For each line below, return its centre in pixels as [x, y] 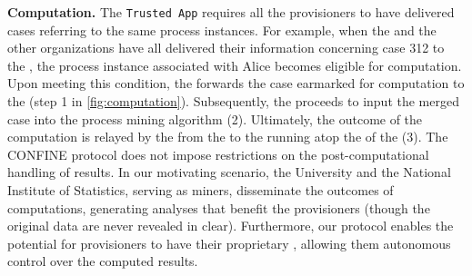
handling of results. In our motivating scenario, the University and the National [229, 172]
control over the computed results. [103, 261]
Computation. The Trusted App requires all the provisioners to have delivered [231, 12]
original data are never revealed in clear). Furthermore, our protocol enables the [231, 226]
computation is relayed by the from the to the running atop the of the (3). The [228, 137]
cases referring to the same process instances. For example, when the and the [222, 30]
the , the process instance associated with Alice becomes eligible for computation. [235, 65]
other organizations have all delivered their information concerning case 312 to [226, 48]
